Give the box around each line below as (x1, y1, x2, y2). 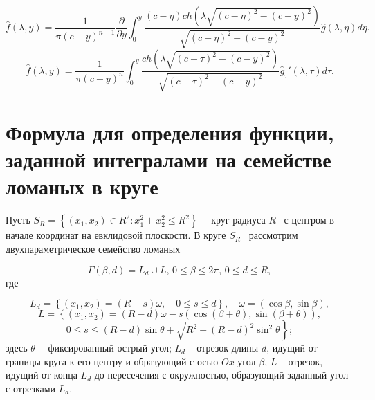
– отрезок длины (188, 340, 259, 355)
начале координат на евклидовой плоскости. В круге (6, 228, 226, 242)
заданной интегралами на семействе (6, 145, 331, 174)
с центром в (284, 212, 334, 227)
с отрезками (6, 381, 56, 395)
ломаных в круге (6, 172, 158, 201)
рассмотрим (248, 228, 298, 242)
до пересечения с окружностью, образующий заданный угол (94, 367, 349, 382)
